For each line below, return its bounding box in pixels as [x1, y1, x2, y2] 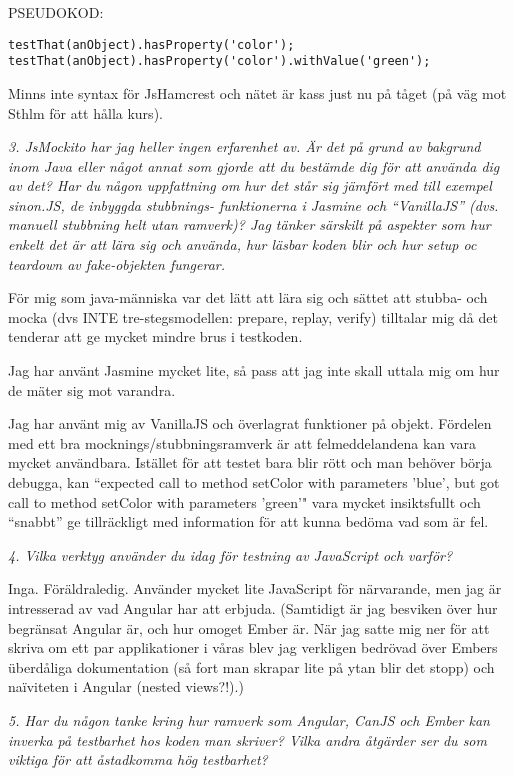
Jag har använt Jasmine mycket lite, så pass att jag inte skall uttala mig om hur [8, 360, 500, 381]
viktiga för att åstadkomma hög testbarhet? [8, 749, 268, 770]
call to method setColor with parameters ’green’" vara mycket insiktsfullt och [8, 491, 481, 512]
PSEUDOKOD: [8, 2, 104, 22]
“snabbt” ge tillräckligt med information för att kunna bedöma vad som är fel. [8, 511, 489, 532]
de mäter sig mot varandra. [8, 379, 176, 400]
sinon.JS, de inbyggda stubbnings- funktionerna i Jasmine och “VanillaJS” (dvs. [8, 194, 499, 215]
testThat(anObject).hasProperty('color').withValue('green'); [8, 54, 431, 69]
